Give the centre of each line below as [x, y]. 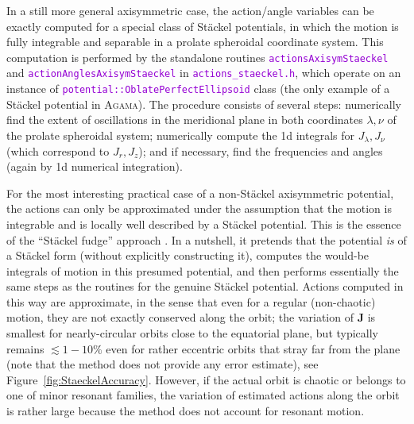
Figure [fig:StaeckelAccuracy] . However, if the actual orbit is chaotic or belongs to [206, 379]
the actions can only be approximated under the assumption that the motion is [199, 208]
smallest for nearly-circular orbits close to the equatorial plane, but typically [193, 333]
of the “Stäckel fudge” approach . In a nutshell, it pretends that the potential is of [207, 239]
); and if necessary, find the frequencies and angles [261, 150]
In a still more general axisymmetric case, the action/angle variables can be [190, 10]
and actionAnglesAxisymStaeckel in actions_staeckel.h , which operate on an [204, 73]
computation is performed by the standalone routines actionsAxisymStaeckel [197, 57]
